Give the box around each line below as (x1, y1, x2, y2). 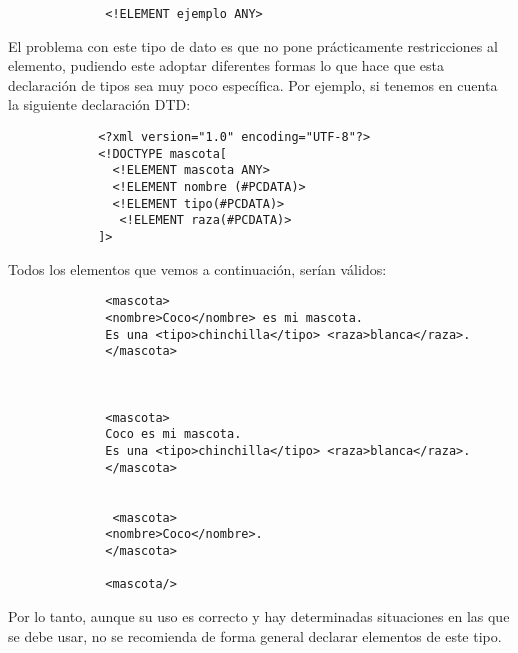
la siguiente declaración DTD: (8, 94, 191, 115)
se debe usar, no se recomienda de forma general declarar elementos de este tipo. (8, 625, 502, 646)
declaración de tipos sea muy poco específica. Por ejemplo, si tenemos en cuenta (8, 74, 498, 95)
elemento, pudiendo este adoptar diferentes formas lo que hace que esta (8, 55, 444, 76)
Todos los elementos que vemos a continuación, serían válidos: (8, 258, 387, 279)
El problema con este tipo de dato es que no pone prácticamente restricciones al (8, 35, 498, 56)
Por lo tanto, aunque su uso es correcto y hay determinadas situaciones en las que (8, 606, 510, 627)
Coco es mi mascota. (105, 427, 242, 442)
